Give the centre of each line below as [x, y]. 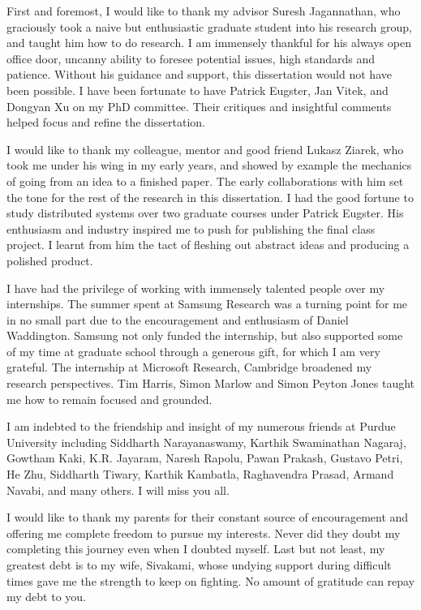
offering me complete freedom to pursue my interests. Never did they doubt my [204, 533]
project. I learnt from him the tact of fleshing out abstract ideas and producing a [208, 245]
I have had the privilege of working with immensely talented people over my [196, 288]
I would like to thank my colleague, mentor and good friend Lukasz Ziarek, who [205, 149]
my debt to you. [46, 597]
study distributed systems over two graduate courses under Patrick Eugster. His [205, 213]
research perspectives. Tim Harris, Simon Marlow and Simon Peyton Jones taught [211, 383]
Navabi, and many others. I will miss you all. [118, 490]
